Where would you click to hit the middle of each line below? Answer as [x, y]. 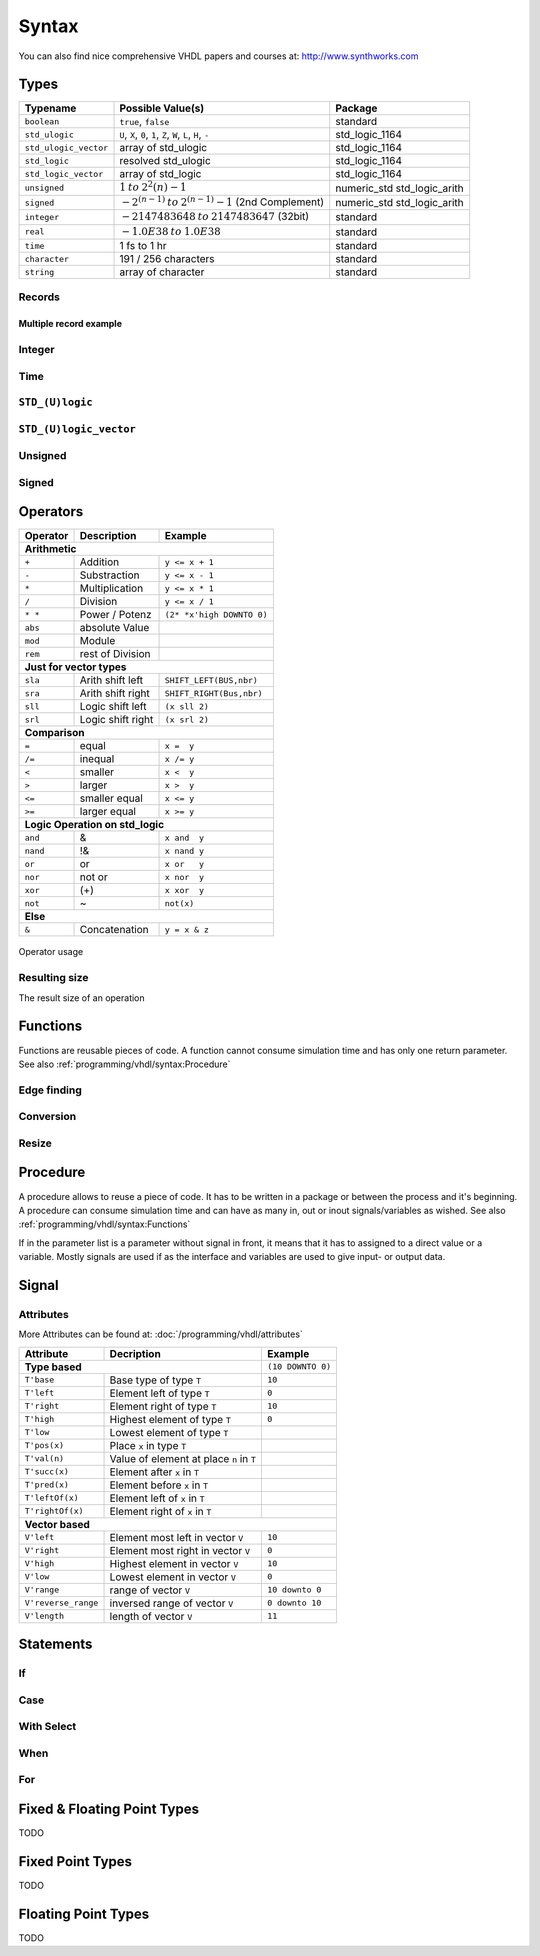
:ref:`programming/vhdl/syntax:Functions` [104, 1224]
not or [94, 877]
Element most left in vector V [176, 1537]
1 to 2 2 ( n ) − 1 [153, 186]
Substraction [109, 575]
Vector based [57, 1524]
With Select [47, 1727]
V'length [44, 1616]
